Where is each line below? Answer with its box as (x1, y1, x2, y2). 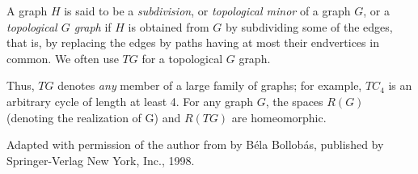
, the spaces (265, 92, 323, 109)
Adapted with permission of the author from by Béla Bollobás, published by (6, 136, 384, 153)
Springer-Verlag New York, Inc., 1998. (6, 151, 195, 168)
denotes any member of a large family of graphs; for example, (57, 77, 362, 94)
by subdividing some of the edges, (225, 18, 393, 35)
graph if (74, 18, 112, 35)
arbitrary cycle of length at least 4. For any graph (6, 92, 253, 109)
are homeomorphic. (231, 108, 327, 125)
